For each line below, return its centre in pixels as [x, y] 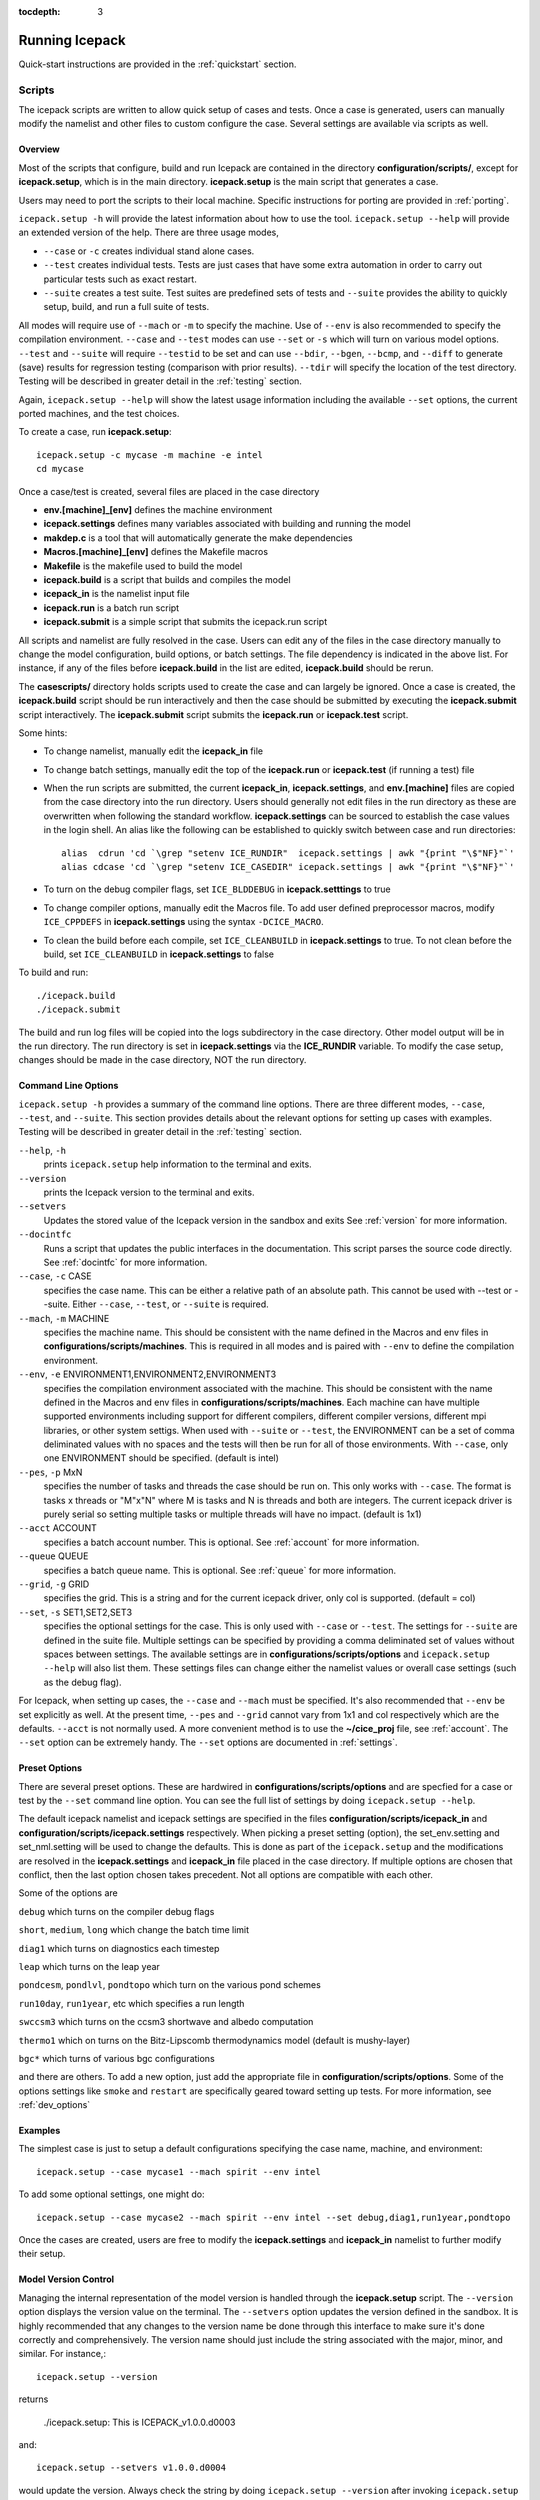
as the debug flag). [82, 1682]
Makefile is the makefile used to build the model [143, 566]
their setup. [42, 2254]
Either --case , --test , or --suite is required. [170, 1304]
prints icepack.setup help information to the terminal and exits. [177, 1164]
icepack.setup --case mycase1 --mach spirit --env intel [179, 2171]
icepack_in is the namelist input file [116, 594]
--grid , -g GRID [54, 1584]
